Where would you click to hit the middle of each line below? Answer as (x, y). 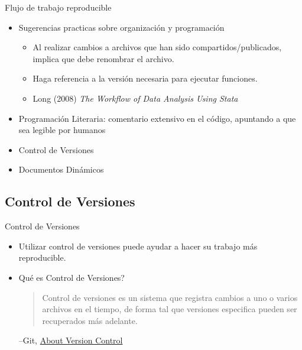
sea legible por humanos (62, 130)
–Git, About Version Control (71, 340)
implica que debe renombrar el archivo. (103, 58)
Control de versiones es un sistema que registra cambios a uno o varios (170, 297)
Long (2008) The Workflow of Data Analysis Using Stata (135, 98)
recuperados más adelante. (90, 320)
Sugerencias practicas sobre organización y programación (121, 27)
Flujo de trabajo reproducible (58, 7)
